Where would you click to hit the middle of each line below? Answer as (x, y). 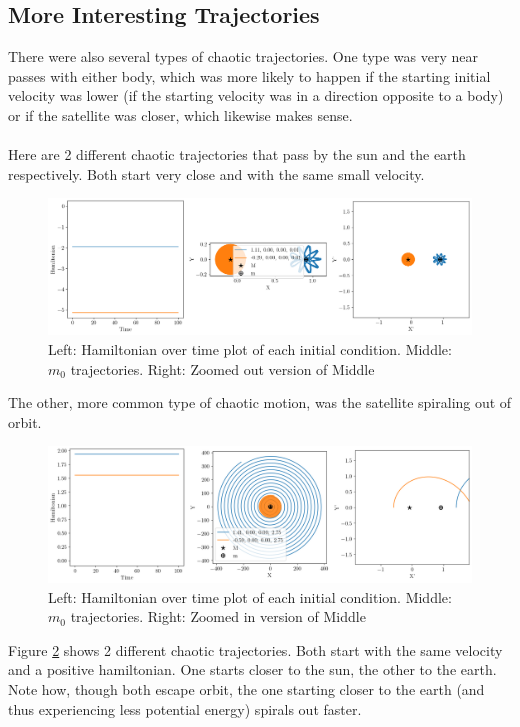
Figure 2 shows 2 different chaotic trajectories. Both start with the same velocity (255, 649)
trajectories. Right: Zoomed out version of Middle (222, 368)
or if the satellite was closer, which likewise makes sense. (180, 114)
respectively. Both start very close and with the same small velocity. (216, 173)
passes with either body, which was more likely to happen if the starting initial (249, 75)
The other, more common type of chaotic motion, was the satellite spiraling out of (260, 402)
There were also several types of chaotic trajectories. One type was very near (243, 56)
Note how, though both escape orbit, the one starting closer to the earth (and (246, 688)
